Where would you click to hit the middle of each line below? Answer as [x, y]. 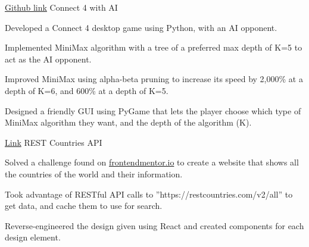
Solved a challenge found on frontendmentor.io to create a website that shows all [152, 162]
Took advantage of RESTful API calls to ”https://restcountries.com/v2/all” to [149, 194]
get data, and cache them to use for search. [84, 206]
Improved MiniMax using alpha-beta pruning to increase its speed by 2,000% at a [154, 79]
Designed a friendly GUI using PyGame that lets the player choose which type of [153, 110]
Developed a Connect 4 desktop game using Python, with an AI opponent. [141, 27]
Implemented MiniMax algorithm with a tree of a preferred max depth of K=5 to [154, 47]
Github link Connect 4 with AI [61, 7]
